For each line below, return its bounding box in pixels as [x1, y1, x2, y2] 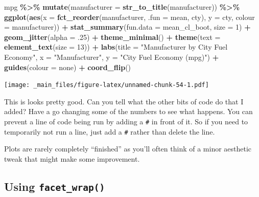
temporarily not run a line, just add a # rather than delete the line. [4, 126, 215, 137]
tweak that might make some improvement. [4, 153, 140, 164]
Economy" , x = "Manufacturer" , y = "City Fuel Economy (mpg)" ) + [4, 51, 219, 62]
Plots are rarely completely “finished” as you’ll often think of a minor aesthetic [4, 143, 252, 154]
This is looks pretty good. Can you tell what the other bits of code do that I [4, 96, 244, 106]
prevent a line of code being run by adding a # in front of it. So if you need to [4, 116, 248, 126]
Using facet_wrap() [4, 178, 105, 194]
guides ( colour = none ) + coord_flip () [4, 61, 131, 72]
